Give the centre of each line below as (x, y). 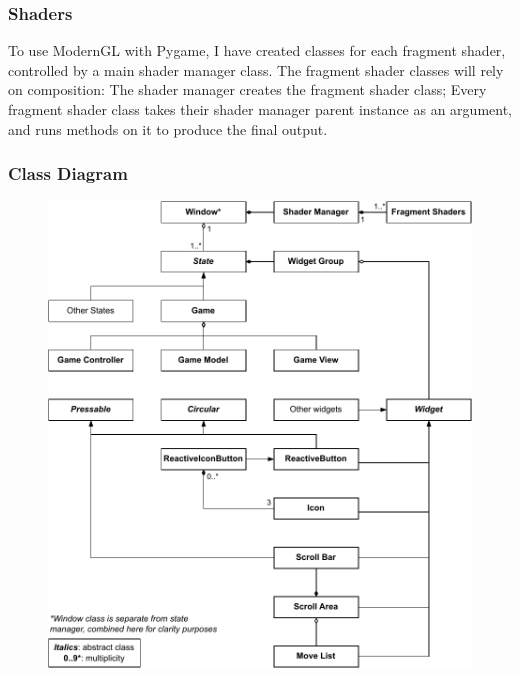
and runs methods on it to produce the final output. (168, 128)
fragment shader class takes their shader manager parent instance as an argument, (260, 109)
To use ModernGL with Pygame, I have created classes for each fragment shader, (257, 50)
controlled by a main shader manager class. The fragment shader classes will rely (256, 69)
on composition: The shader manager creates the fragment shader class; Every (247, 89)
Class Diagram (68, 173)
